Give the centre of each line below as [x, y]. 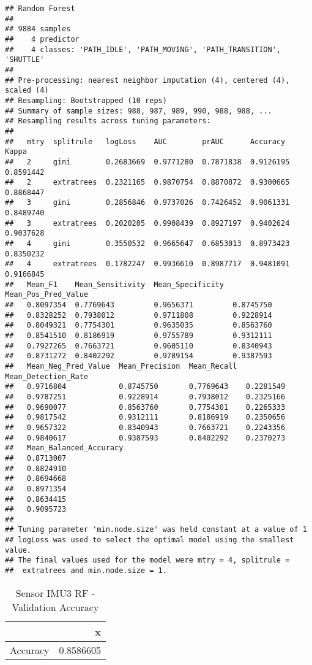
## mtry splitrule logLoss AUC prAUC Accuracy [145, 141]
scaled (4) [27, 90]
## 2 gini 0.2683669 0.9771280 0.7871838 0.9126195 [147, 162]
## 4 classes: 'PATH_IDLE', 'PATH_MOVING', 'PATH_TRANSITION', [143, 49]
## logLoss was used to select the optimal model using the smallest [150, 540]
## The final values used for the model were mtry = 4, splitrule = [147, 560]
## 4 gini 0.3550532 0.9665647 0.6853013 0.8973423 [147, 244]
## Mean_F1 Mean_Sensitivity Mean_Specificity [114, 284]
